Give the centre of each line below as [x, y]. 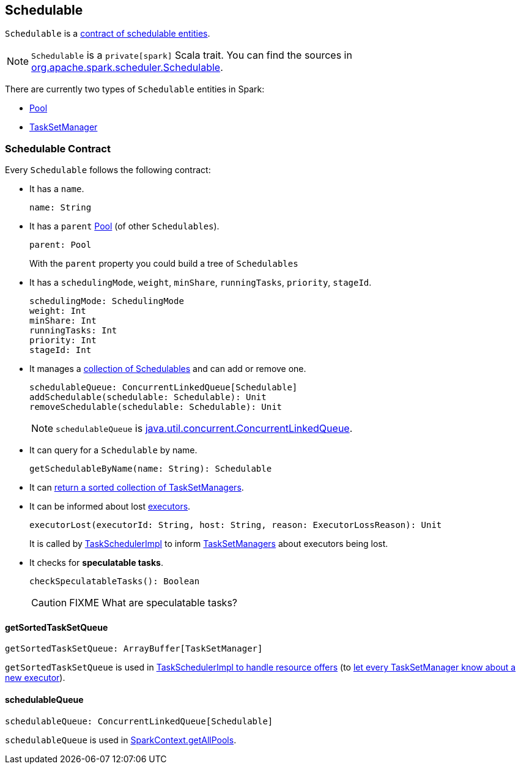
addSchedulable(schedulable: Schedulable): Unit [148, 397]
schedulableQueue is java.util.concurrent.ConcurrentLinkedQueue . [204, 429]
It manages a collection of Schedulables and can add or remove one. [168, 369]
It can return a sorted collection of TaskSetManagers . [137, 488]
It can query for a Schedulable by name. [113, 450]
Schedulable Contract [58, 148]
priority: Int [63, 340]
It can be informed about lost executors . [110, 507]
